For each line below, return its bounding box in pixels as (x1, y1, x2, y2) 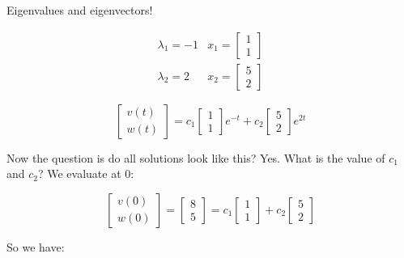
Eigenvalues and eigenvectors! (6, 2, 153, 18)
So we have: (6, 238, 65, 255)
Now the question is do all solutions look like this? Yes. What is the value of (6, 149, 385, 166)
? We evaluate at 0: (37, 165, 134, 182)
